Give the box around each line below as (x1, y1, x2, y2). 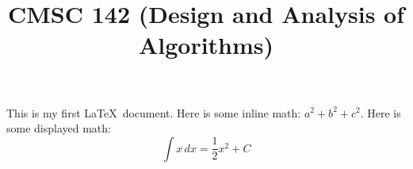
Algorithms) (138, 29, 274, 61)
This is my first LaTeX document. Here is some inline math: (6, 104, 301, 121)
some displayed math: (6, 120, 111, 136)
